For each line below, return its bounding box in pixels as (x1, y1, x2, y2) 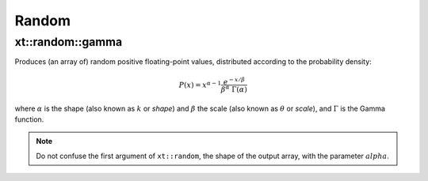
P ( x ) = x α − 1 (178, 79, 222, 89)
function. (14, 115, 44, 124)
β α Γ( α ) (220, 84, 247, 94)
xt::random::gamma (14, 35, 123, 49)
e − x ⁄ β (223, 76, 246, 86)
